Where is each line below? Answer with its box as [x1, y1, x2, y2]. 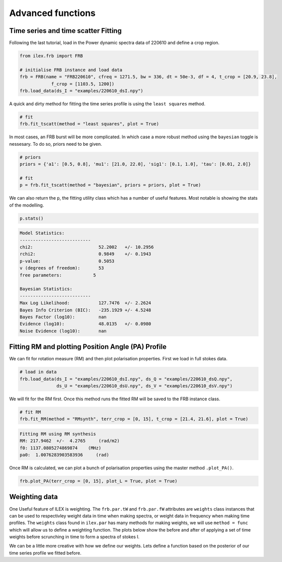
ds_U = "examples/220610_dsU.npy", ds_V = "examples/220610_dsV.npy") [56, 383, 233, 389]
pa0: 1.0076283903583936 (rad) [19, 452, 110, 458]
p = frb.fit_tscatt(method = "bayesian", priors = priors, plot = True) [19, 182, 201, 188]
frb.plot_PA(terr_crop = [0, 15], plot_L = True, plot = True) [19, 478, 178, 484]
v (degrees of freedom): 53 [19, 265, 104, 271]
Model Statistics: [19, 230, 65, 236]
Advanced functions [9, 7, 96, 18]
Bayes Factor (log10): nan [19, 314, 107, 319]
